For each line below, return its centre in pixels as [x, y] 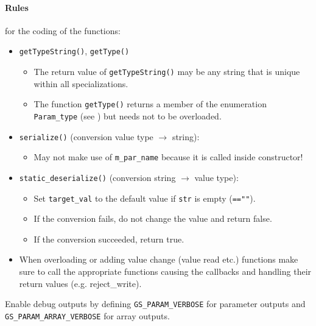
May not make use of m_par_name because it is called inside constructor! [168, 157]
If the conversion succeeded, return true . [109, 239]
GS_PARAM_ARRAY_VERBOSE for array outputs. [87, 315]
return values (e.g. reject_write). [80, 283]
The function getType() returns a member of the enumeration [150, 104]
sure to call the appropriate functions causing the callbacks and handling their [165, 271]
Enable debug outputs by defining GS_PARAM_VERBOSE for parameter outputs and [155, 304]
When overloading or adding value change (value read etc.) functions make [159, 259]
